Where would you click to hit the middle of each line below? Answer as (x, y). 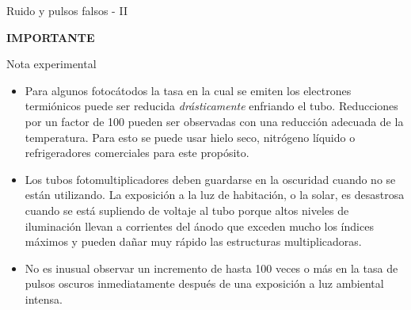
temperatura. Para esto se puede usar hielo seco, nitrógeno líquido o (190, 137)
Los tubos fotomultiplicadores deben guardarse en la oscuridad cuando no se (210, 179)
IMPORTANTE (51, 37)
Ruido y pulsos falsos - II (67, 10)
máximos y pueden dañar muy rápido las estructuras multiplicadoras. (193, 241)
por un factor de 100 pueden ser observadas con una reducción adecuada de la (214, 121)
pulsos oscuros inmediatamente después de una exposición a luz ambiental (204, 283)
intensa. (44, 299)
